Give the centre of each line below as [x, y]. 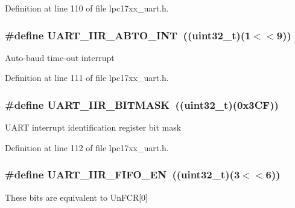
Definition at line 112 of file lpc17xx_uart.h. [87, 147]
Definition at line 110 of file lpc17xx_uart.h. [87, 8]
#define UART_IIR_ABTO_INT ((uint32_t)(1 [128, 35]
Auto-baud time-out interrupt [60, 57]
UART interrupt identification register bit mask [93, 127]
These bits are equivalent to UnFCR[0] [77, 197]
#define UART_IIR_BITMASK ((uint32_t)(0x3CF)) [142, 104]
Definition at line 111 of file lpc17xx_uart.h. [87, 78]
